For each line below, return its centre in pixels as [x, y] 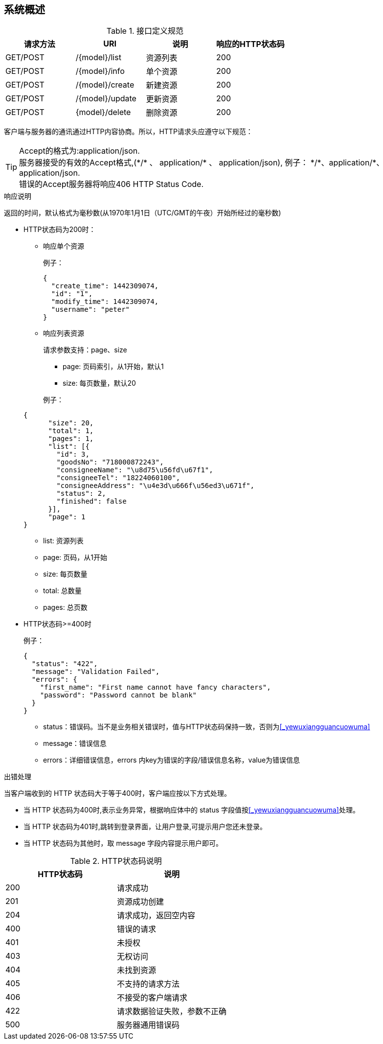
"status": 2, [81, 494]
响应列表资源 [64, 333]
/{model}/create [105, 85]
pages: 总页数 [65, 607]
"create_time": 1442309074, [105, 286]
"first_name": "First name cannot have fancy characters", [155, 687]
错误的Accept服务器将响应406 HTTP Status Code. [112, 184]
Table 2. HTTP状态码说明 [116, 861]
